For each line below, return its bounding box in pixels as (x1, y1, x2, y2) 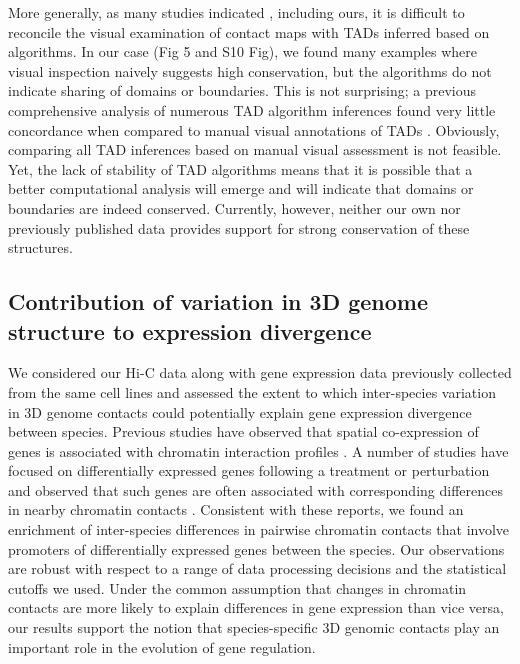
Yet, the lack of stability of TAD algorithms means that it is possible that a (8, 158, 473, 179)
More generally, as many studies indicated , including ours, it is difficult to (8, 2, 465, 22)
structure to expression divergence (8, 315, 372, 346)
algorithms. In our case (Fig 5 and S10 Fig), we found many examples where (8, 41, 477, 62)
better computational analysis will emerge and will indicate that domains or (8, 178, 474, 199)
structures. (8, 237, 73, 258)
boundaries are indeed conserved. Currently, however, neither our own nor (8, 197, 461, 218)
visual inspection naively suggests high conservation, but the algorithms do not (8, 60, 492, 81)
